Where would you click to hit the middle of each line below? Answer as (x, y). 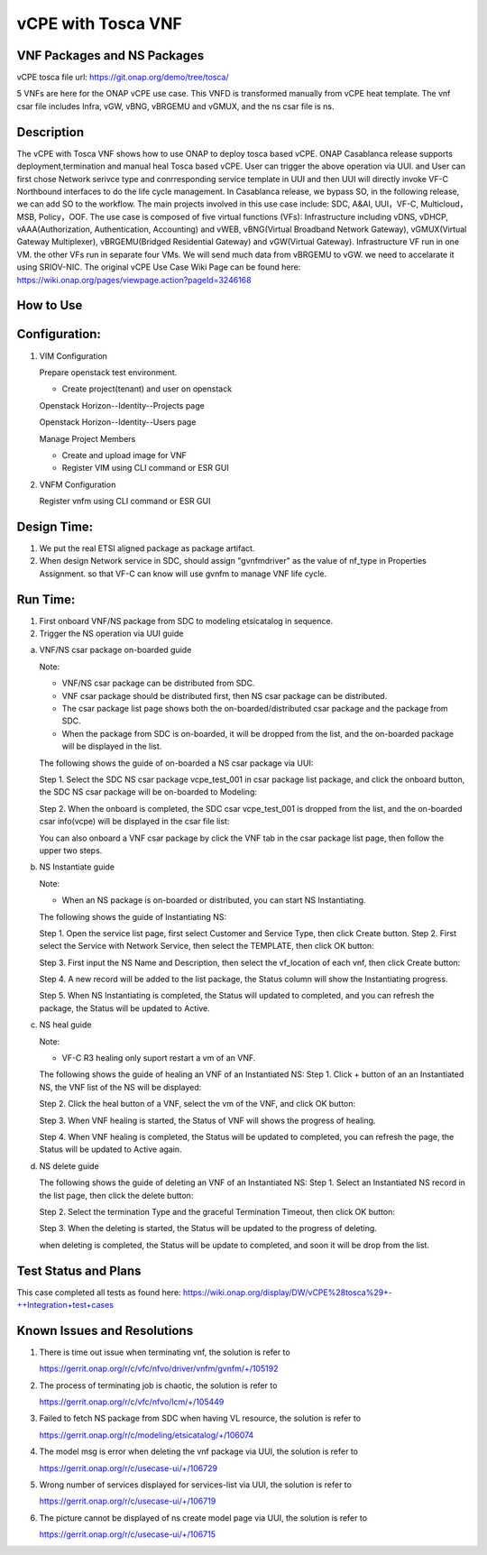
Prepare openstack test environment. (108, 372)
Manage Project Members (87, 438)
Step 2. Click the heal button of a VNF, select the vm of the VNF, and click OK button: (198, 1104)
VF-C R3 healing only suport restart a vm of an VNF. (159, 1058)
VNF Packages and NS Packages (110, 55)
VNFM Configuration (78, 484)
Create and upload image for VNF (124, 455)
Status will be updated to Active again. (110, 1149)
